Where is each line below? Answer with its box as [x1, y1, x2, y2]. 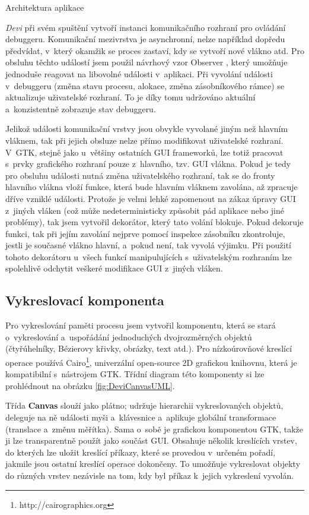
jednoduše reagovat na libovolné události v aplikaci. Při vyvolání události [5, 67, 273, 80]
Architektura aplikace [5, 1, 84, 13]
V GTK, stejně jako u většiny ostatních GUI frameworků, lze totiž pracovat [5, 146, 283, 158]
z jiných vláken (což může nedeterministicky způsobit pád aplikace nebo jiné [5, 204, 284, 216]
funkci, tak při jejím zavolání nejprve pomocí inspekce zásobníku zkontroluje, [5, 227, 285, 239]
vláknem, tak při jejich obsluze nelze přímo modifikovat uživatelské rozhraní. [5, 134, 283, 146]
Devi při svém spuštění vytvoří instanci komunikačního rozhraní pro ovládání [5, 21, 286, 33]
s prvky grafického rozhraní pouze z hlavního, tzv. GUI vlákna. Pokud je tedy [5, 157, 291, 170]
